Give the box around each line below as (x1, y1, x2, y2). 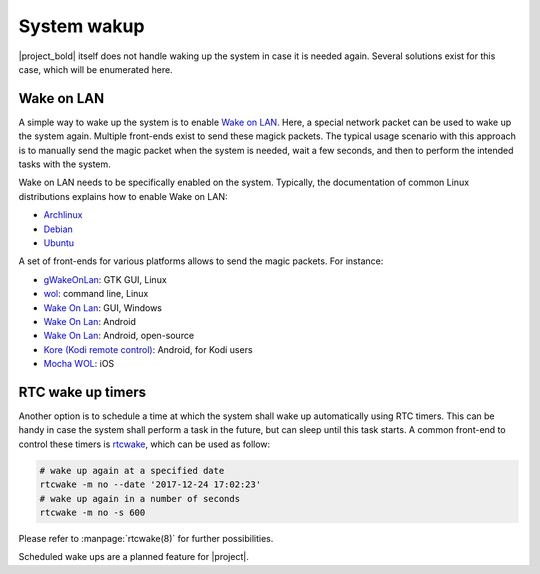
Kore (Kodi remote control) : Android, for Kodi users (43, 343, 254, 355)
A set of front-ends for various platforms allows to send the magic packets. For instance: (18, 255, 384, 267)
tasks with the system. (18, 158, 112, 170)
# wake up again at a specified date (39, 465, 225, 476)
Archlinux (43, 209, 83, 221)
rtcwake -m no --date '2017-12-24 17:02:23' (39, 479, 262, 490)
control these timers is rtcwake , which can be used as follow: (18, 438, 271, 450)
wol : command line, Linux (43, 288, 149, 300)
